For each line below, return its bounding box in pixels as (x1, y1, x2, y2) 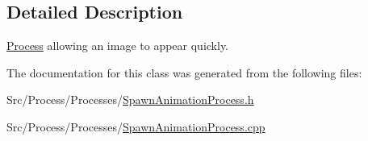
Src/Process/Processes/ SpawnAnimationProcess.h (6, 91, 254, 108)
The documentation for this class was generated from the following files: (6, 64, 362, 81)
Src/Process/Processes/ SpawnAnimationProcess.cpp (6, 118, 266, 135)
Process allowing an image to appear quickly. (6, 37, 228, 54)
